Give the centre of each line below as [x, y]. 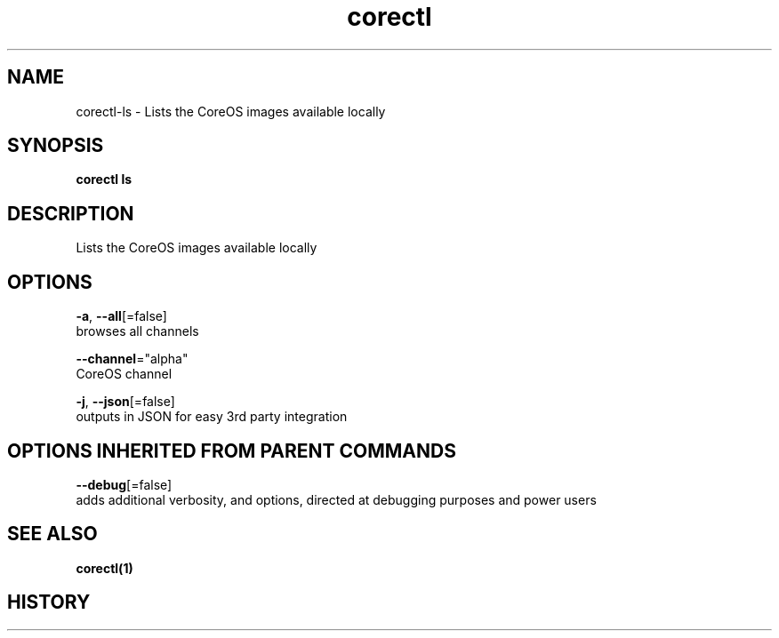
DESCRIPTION [71, 213]
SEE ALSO [52, 534]
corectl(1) [104, 568]
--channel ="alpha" [132, 359]
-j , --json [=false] [125, 402]
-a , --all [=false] [121, 316]
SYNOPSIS [56, 146]
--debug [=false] [124, 484]
